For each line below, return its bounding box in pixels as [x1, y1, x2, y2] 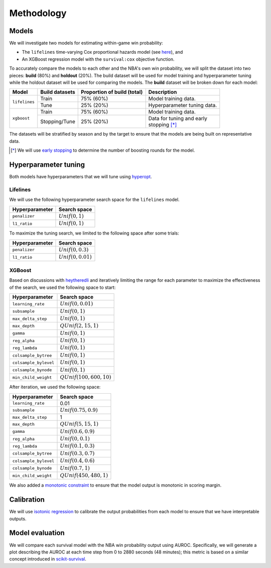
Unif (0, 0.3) [58, 246, 89, 253]
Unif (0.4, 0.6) [60, 458, 95, 464]
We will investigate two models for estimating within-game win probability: [9, 40, 163, 46]
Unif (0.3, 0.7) [60, 450, 95, 457]
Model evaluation [9, 529, 65, 537]
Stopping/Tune [40, 118, 75, 125]
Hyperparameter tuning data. [148, 102, 217, 109]
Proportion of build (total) [81, 88, 143, 95]
